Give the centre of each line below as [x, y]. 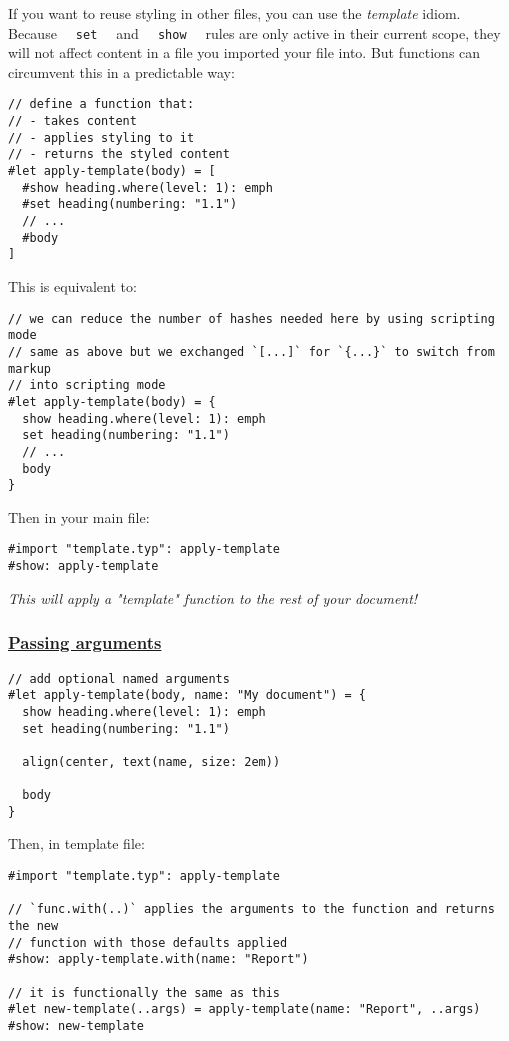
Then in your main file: [79, 516]
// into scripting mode [87, 385]
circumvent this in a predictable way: [121, 71]
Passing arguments [85, 642]
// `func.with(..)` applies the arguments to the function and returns [251, 909]
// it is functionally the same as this [144, 992]
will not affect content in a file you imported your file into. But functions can [244, 52]
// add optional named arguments [119, 678]
